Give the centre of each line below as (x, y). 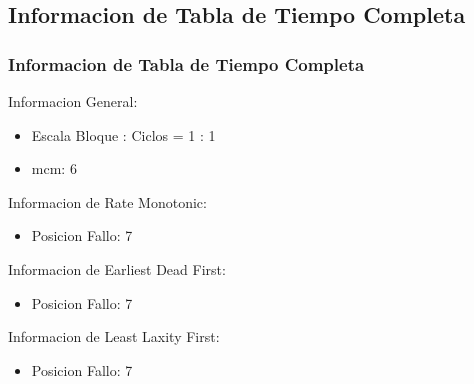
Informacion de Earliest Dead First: (117, 268)
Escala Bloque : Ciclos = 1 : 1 (123, 134)
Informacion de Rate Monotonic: (107, 201)
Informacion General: (73, 101)
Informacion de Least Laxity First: (114, 336)
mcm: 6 (54, 168)
